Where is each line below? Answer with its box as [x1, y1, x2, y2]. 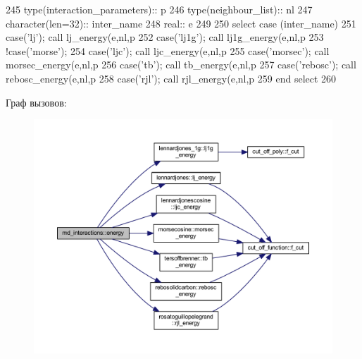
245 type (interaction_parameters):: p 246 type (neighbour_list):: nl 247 [6, 2, 313, 16]
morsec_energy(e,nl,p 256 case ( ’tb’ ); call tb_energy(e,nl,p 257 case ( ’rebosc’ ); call [6, 57, 356, 72]
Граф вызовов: [6, 95, 67, 109]
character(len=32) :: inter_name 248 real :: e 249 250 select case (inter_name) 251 [6, 16, 356, 30]
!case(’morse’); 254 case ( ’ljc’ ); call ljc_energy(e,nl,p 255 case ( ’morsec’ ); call [6, 43, 330, 58]
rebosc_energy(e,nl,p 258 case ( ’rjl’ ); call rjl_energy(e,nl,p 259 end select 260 [6, 71, 337, 85]
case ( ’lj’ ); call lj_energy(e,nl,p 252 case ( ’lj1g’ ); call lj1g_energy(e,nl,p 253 [6, 30, 324, 44]
